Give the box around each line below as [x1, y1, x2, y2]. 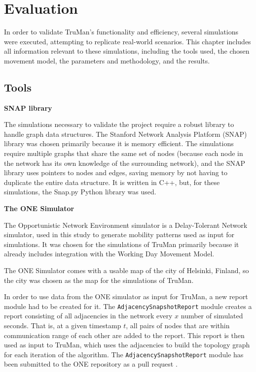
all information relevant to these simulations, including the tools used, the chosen [4, 46, 250, 56]
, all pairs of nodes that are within [126, 320, 230, 331]
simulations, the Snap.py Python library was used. [4, 186, 156, 197]
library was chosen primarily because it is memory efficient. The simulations [4, 138, 234, 149]
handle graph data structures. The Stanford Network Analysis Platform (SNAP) [4, 128, 247, 139]
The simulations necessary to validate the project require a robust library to [4, 119, 234, 129]
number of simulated [181, 310, 243, 321]
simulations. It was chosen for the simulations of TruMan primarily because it [4, 239, 239, 249]
